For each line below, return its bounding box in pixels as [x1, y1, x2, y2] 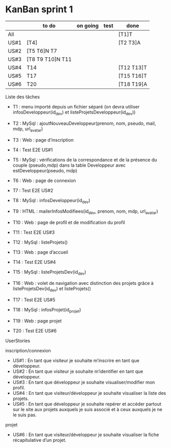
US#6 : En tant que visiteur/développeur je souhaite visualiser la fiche [12, 431, 159, 438]
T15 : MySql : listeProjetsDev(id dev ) [12, 269, 87, 276]
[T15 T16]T [118, 72, 147, 79]
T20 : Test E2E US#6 [12, 327, 57, 333]
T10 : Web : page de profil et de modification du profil [12, 219, 125, 226]
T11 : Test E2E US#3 [12, 229, 55, 236]
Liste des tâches [5, 94, 40, 100]
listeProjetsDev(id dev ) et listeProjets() [12, 285, 91, 293]
